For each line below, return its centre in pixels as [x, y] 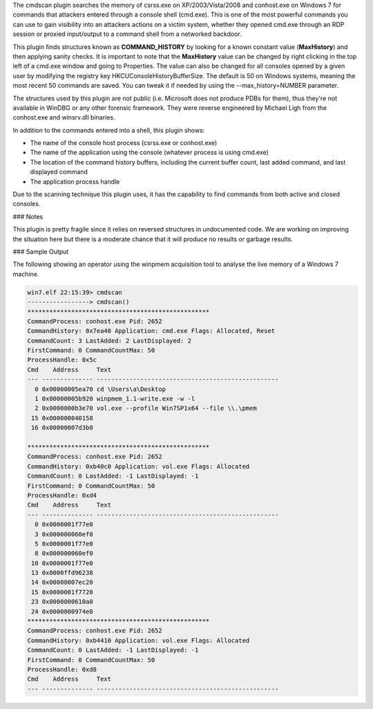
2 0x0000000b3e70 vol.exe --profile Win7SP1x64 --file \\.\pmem [146, 408]
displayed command [59, 172]
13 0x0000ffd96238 [62, 573]
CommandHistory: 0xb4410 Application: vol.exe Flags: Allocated [138, 640]
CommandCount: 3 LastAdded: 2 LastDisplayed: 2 [109, 341]
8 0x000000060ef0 [64, 554]
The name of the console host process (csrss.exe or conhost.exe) [124, 143]
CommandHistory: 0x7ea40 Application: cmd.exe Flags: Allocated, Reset [151, 331]
